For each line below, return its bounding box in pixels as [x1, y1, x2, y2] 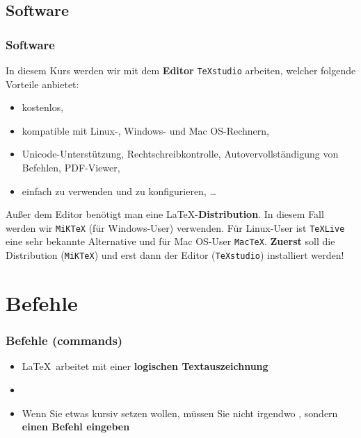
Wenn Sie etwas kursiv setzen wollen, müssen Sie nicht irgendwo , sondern [22, 405, 338, 420]
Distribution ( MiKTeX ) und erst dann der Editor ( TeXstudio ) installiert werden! [6, 248, 344, 262]
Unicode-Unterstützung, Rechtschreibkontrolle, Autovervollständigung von [22, 146, 339, 161]
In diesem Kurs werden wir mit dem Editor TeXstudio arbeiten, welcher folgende [6, 63, 356, 77]
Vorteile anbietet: [6, 76, 79, 91]
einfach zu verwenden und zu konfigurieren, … [22, 183, 216, 198]
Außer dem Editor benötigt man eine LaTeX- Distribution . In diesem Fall [6, 207, 324, 221]
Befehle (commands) [6, 332, 123, 349]
